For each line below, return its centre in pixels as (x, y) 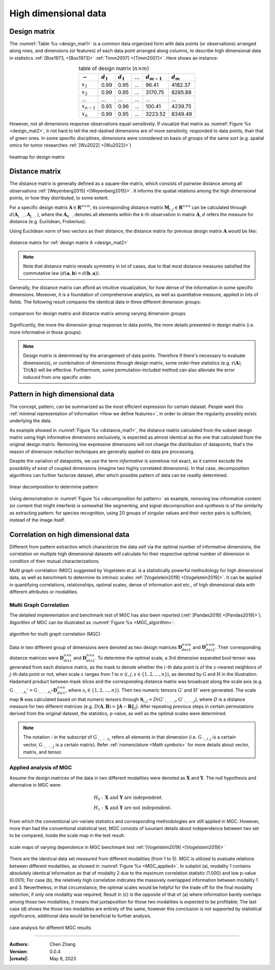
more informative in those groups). (46, 332)
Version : (19, 951)
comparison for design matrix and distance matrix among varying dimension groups (98, 313)
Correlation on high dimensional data (70, 535)
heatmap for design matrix (37, 157)
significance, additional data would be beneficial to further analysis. (80, 916)
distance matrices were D (36, 658)
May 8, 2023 (63, 958)
